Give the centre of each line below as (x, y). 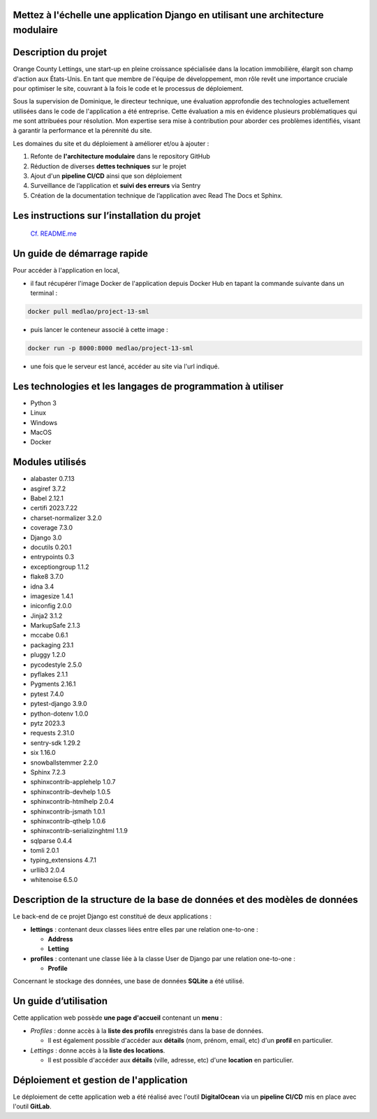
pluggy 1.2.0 (48, 655)
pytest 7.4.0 (47, 694)
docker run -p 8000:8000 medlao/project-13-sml (110, 348)
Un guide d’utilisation (60, 1001)
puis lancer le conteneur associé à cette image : (99, 329)
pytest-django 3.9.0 (59, 704)
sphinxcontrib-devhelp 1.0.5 (71, 792)
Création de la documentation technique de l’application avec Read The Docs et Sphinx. (156, 195)
